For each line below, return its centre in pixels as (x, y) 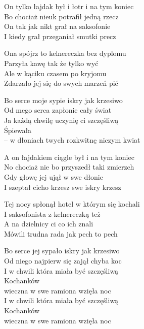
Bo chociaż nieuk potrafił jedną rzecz (61, 16)
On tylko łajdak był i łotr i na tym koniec (69, 6)
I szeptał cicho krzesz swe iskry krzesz (63, 187)
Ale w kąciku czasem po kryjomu (55, 73)
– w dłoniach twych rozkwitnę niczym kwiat (72, 140)
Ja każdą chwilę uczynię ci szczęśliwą (61, 120)
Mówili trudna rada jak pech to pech (61, 233)
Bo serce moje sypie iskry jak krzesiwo (63, 100)
